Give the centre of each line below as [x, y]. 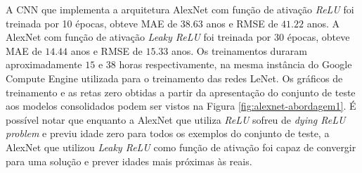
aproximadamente [44, 64]
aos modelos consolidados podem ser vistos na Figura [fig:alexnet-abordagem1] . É [181, 106]
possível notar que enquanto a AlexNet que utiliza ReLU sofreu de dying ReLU [176, 119]
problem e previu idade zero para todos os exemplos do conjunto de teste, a [168, 133]
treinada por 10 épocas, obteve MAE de [92, 23]
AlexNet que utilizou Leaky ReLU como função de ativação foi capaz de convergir [181, 147]
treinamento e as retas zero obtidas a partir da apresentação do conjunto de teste [181, 92]
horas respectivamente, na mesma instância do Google [235, 64]
